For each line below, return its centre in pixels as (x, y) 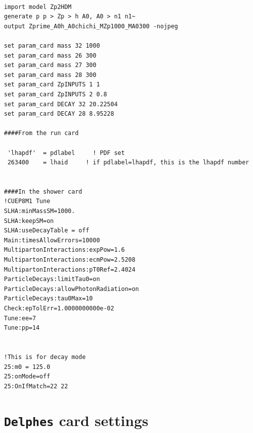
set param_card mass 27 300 (50, 65)
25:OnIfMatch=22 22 (36, 386)
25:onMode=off (27, 377)
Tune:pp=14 (22, 328)
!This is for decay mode (45, 357)
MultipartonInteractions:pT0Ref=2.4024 (70, 269)
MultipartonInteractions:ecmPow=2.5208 (70, 260)
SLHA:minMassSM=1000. (40, 211)
